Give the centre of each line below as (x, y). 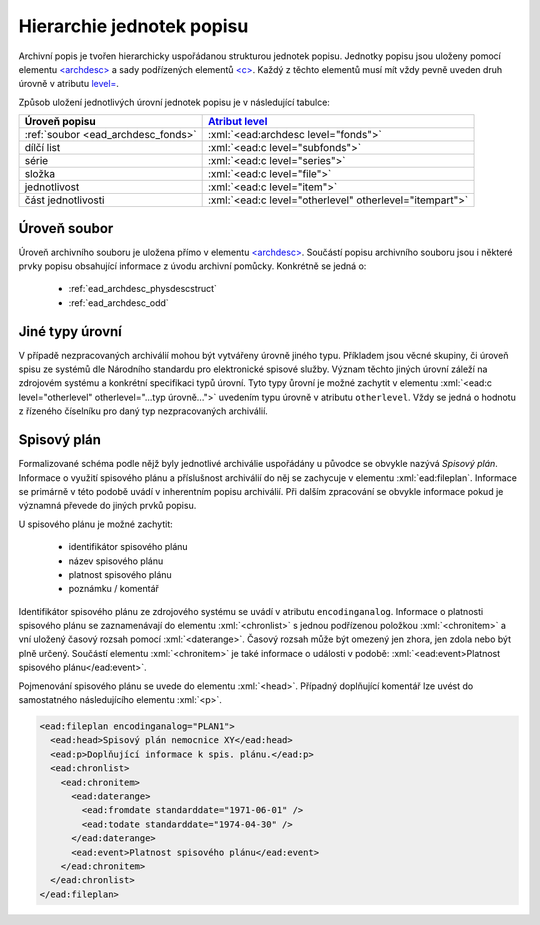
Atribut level (238, 122)
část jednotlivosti (64, 200)
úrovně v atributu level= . (69, 84)
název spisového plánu (116, 561)
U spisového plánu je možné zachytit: (96, 524)
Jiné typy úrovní (70, 331)
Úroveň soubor (66, 228)
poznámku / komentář (114, 589)
